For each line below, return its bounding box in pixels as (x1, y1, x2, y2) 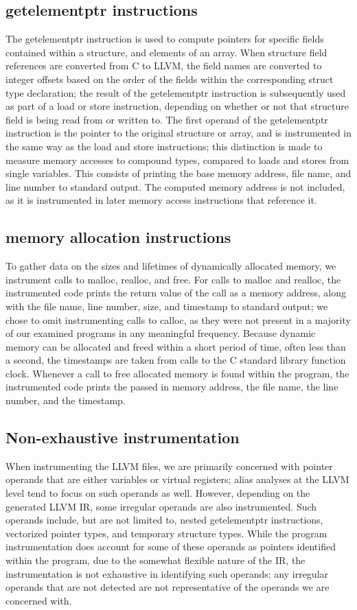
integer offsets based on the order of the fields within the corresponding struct (5, 71, 334, 86)
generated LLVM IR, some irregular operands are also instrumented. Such (5, 499, 317, 513)
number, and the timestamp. (5, 393, 126, 408)
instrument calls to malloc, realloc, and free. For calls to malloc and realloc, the (5, 272, 341, 286)
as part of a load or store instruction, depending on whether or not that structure (5, 99, 349, 113)
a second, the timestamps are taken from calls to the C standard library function (5, 353, 346, 367)
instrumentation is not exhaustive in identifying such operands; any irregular (5, 566, 329, 580)
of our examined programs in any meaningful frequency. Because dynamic (5, 326, 316, 340)
